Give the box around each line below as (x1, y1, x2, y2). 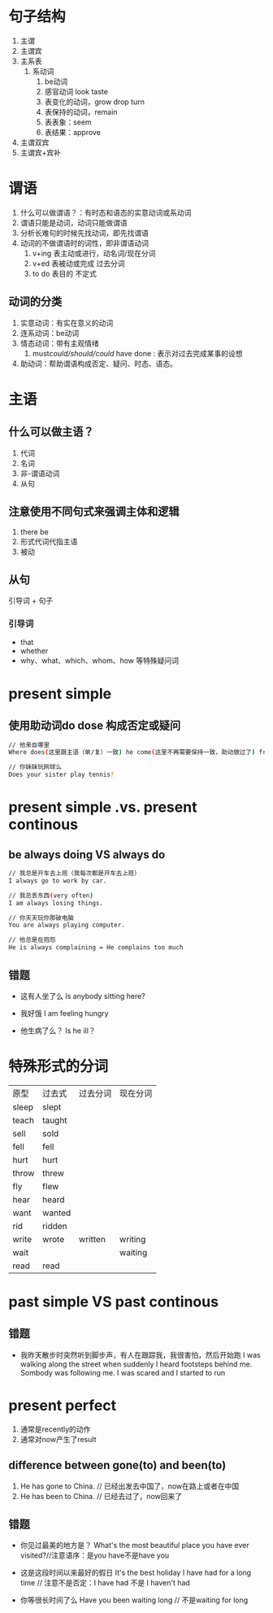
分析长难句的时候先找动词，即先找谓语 (19, 228, 149, 238)
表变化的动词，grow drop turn (44, 97, 145, 107)
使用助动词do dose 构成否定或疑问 (8, 719, 181, 733)
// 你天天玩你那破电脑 (8, 913, 75, 922)
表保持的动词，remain (44, 107, 118, 116)
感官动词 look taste (44, 86, 108, 96)
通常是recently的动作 (19, 1424, 91, 1434)
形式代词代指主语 (19, 536, 78, 546)
